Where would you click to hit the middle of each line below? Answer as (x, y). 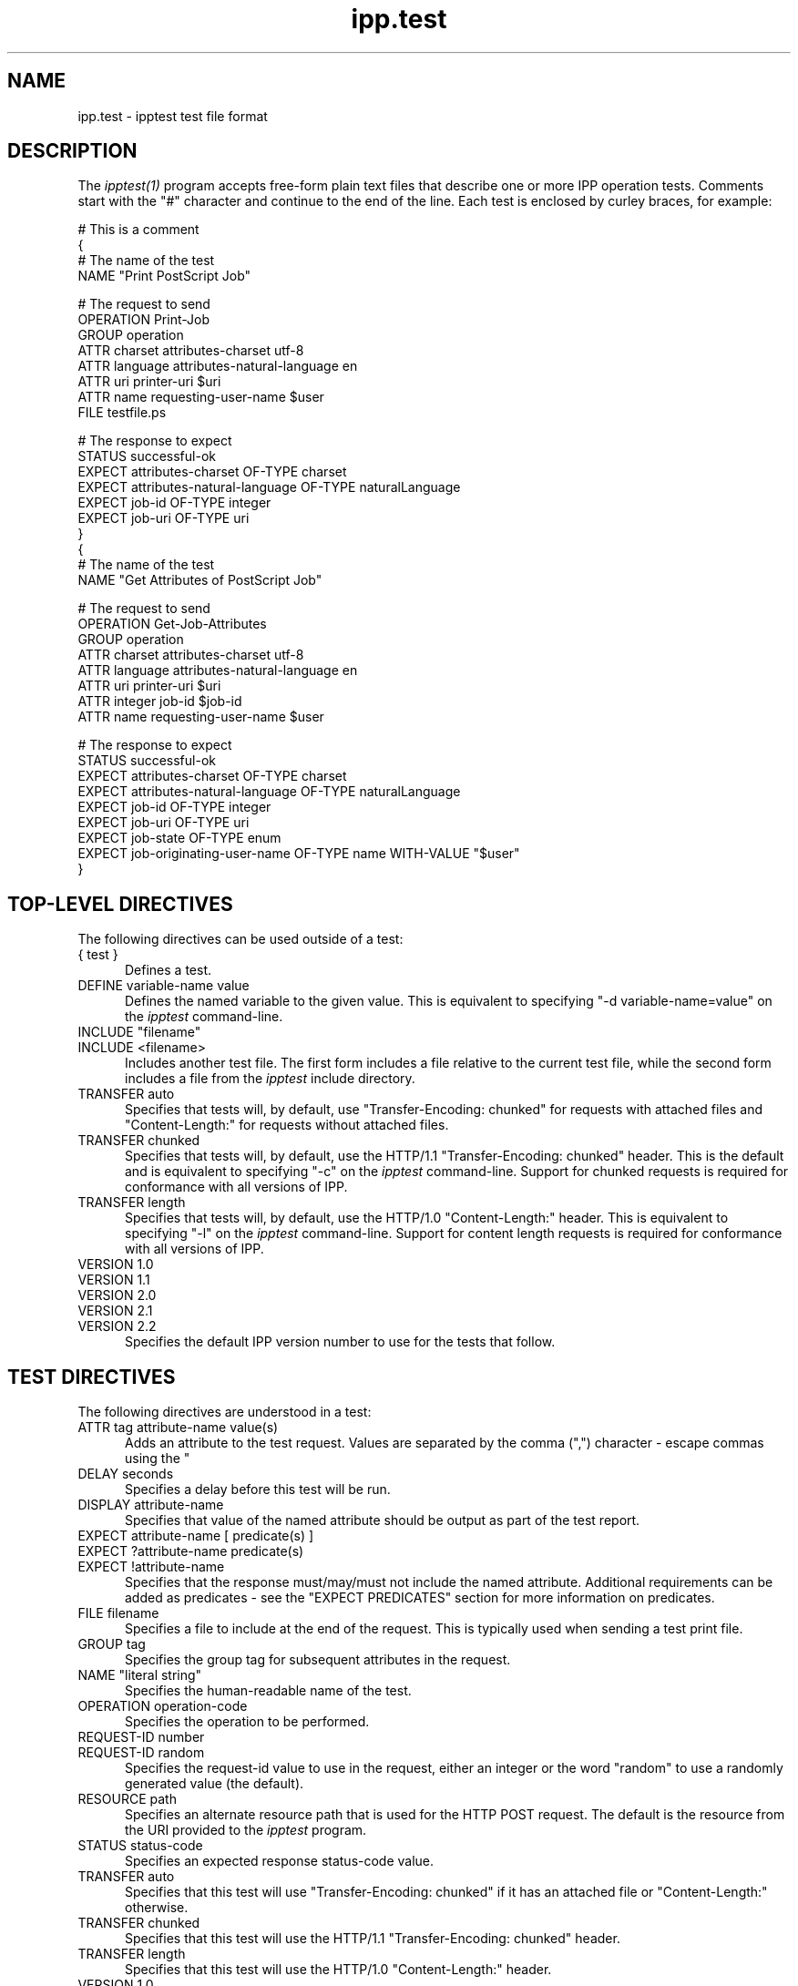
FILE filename (118, 1613)
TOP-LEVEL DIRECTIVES (120, 904)
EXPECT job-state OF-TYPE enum (179, 838)
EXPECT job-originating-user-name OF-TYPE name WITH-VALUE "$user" (299, 854)
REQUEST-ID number (141, 1737)
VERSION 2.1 (115, 1311)
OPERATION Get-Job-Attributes (172, 624)
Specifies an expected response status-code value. (280, 1861)
